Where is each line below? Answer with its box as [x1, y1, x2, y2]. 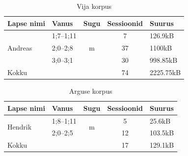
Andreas [7, 43, 32, 53]
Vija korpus [77, 1, 112, 11]
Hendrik [7, 121, 32, 131]
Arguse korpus [69, 86, 112, 96]
